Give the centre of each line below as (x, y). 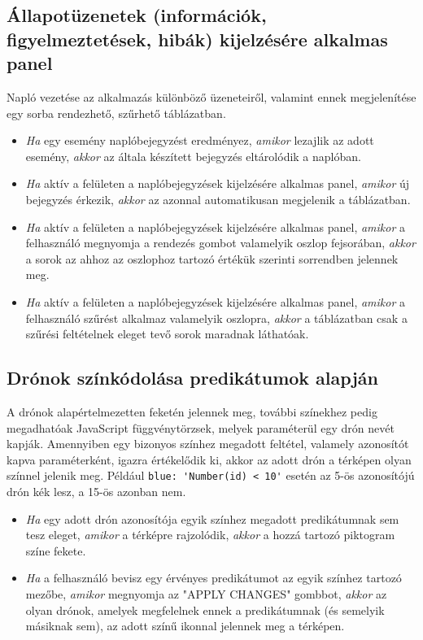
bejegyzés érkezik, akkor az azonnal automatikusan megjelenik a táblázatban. (218, 199)
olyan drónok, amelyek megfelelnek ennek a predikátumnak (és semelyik (205, 610)
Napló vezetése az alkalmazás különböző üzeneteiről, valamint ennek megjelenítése (211, 96)
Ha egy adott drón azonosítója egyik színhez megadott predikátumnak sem (212, 518)
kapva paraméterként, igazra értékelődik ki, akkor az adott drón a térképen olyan (209, 459)
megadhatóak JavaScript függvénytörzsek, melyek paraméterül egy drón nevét (201, 427)
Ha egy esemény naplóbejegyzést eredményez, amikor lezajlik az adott (200, 140)
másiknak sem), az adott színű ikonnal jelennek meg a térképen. (185, 626)
